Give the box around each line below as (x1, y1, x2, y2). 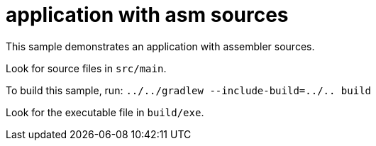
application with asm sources (6, 3, 289, 27)
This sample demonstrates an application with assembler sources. (6, 40, 315, 52)
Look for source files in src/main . (6, 62, 167, 74)
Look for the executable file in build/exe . (6, 106, 204, 118)
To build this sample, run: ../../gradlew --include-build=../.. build (6, 84, 371, 96)
